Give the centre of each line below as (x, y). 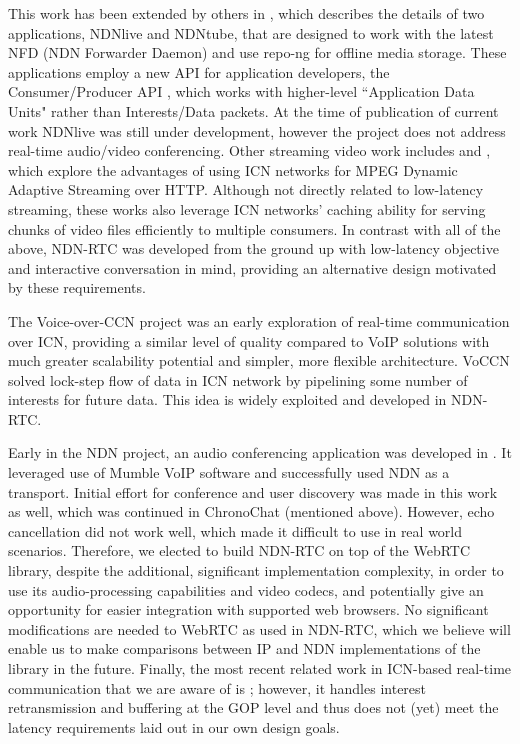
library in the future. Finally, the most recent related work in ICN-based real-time (260, 668)
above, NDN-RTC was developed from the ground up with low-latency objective (253, 248)
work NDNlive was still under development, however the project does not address (257, 130)
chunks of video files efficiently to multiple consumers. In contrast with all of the (254, 228)
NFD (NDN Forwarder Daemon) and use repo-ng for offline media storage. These (257, 52)
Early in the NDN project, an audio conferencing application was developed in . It (260, 452)
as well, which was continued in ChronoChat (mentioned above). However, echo (251, 511)
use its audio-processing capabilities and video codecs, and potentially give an (246, 589)
